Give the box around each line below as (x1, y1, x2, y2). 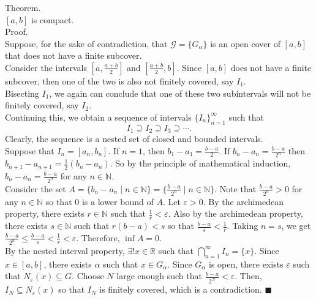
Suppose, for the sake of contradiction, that (5, 37, 168, 50)
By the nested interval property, (5, 244, 125, 257)
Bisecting (5, 86, 39, 99)
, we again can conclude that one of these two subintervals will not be (49, 86, 311, 99)
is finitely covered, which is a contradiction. (99, 283, 262, 296)
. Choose (72, 269, 104, 282)
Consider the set (5, 182, 66, 195)
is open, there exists (209, 257, 284, 270)
